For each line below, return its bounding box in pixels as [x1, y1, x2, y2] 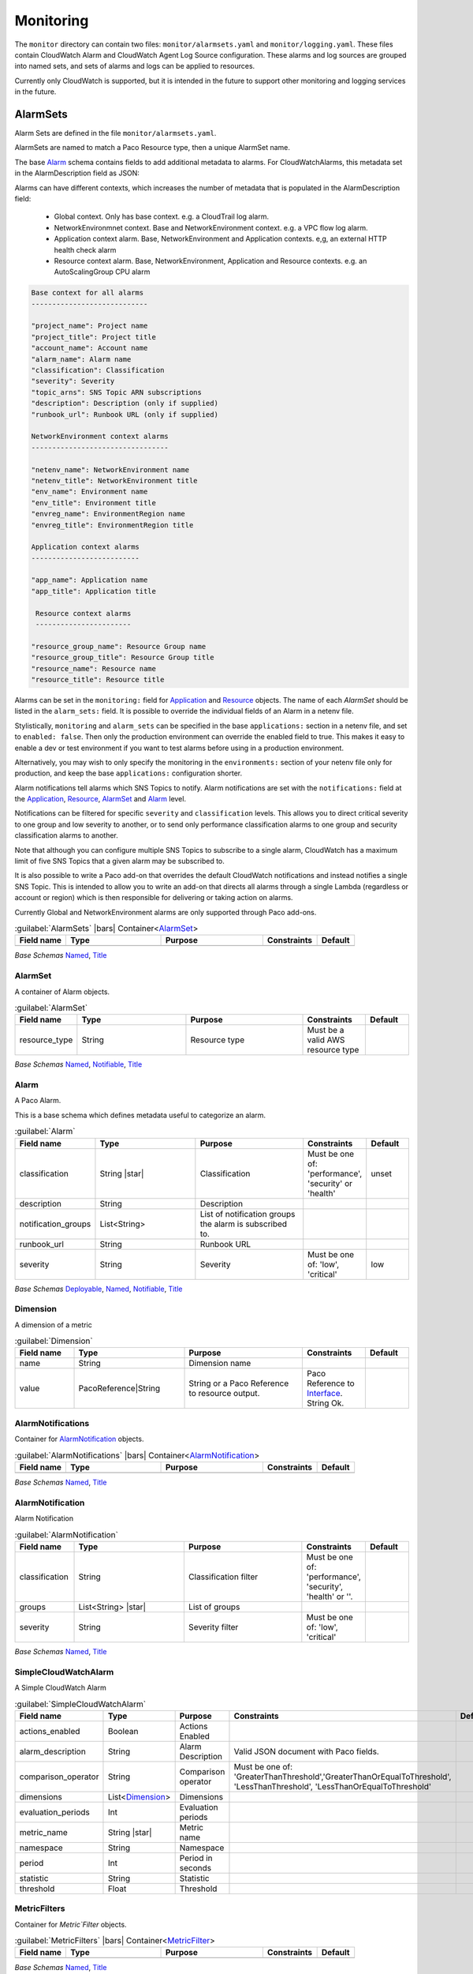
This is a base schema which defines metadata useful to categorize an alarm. [14, 1110, 266, 1120]
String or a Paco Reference [188, 1378, 289, 1389]
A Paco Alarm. [14, 1096, 61, 1105]
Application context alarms [31, 542, 140, 552]
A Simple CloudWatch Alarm [14, 1683, 106, 1693]
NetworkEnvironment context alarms [31, 432, 169, 441]
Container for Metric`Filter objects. [14, 1920, 127, 1929]
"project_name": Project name [31, 321, 148, 331]
